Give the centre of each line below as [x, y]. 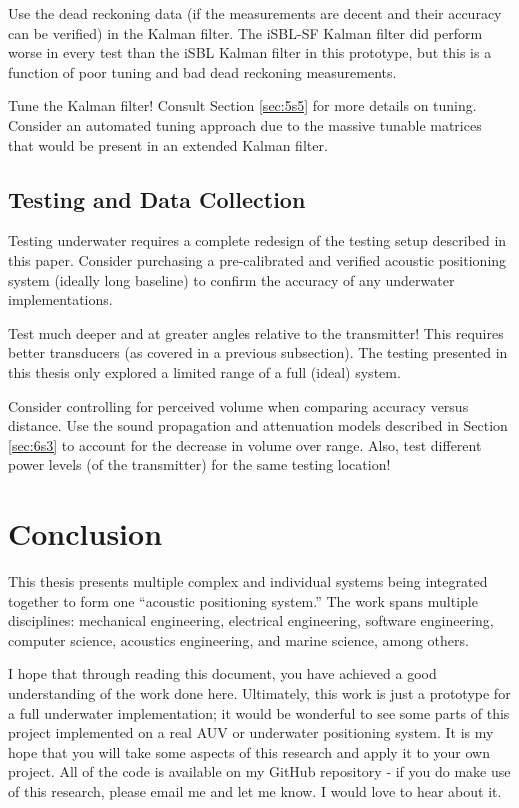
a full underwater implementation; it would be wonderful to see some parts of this [259, 712]
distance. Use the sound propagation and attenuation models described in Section [258, 425]
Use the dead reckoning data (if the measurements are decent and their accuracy [255, 13]
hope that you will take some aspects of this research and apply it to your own [249, 751]
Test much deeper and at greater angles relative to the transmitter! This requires [256, 332]
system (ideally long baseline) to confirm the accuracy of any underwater [231, 279]
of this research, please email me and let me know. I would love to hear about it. [255, 790]
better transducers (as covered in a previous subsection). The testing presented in [258, 352]
